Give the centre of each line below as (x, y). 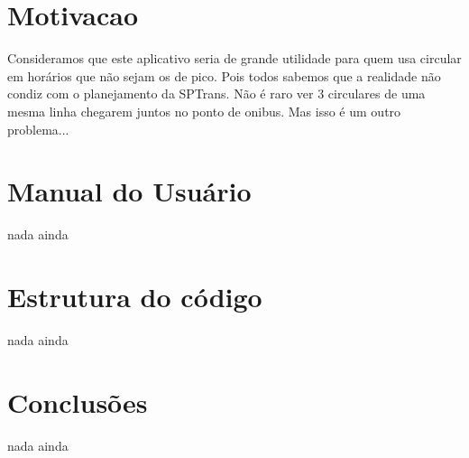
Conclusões (78, 402)
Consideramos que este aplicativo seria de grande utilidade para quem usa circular (234, 58)
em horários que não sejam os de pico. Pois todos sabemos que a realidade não (224, 75)
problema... (38, 129)
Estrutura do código (135, 296)
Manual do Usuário (129, 191)
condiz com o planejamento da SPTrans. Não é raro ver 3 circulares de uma (216, 93)
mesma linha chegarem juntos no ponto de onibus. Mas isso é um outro (204, 111)
